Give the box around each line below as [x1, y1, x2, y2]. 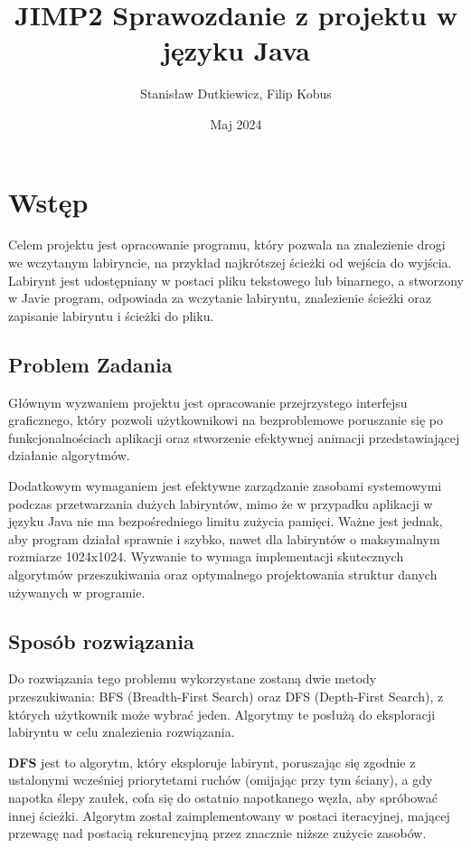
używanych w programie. [8, 582, 146, 601]
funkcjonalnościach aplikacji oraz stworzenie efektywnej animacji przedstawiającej [8, 428, 460, 447]
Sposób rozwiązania [8, 627, 194, 655]
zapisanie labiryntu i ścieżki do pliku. [8, 306, 214, 325]
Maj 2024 [210, 114, 262, 133]
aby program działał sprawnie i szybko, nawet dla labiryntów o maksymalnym [8, 529, 440, 548]
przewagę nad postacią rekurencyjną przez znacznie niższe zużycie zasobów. [8, 824, 427, 843]
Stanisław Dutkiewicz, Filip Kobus [140, 84, 332, 103]
